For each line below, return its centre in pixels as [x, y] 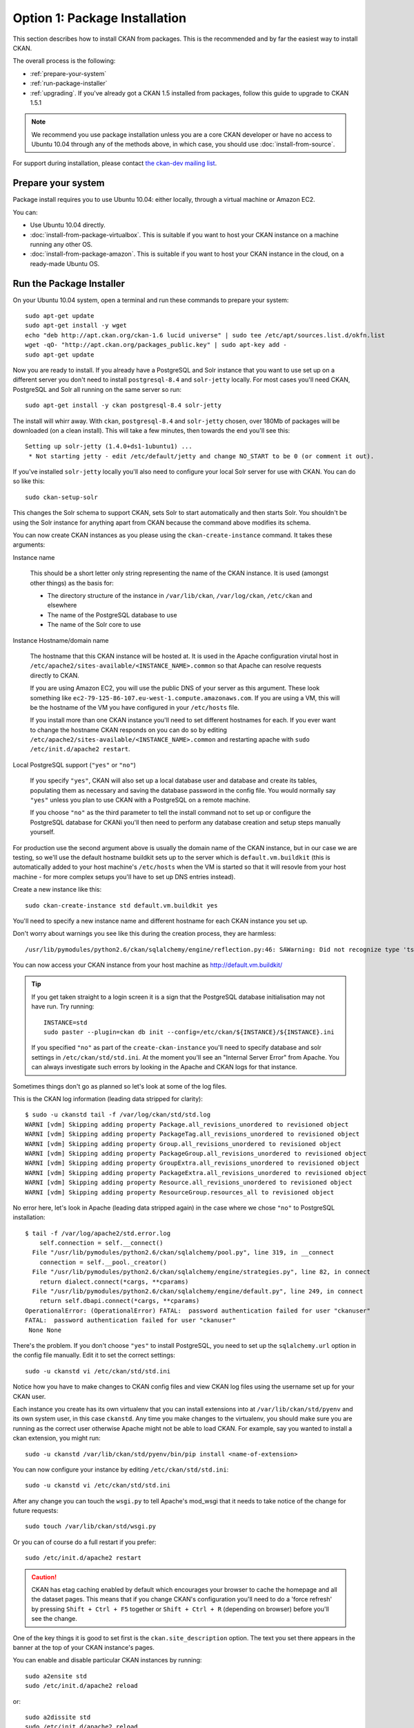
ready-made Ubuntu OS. [65, 263]
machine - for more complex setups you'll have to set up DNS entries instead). [124, 876]
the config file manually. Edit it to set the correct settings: [94, 1355]
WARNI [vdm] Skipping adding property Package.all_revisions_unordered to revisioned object [187, 1124]
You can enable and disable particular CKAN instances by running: [107, 1660]
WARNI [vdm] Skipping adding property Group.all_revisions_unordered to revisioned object [183, 1144]
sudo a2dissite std [58, 1717]
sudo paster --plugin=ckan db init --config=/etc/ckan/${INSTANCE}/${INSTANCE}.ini [189, 1032]
